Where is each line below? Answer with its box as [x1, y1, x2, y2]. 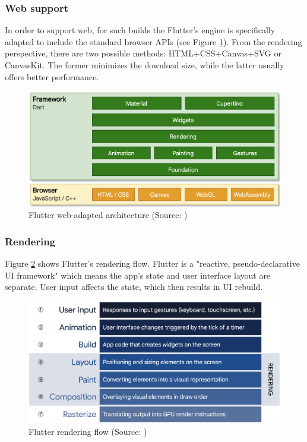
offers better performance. [5, 70, 99, 83]
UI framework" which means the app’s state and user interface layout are [5, 269, 271, 281]
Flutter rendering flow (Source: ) [29, 425, 147, 437]
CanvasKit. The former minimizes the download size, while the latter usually [5, 59, 284, 71]
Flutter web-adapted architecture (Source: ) [29, 209, 188, 221]
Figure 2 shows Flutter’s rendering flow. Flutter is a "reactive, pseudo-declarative [5, 257, 300, 269]
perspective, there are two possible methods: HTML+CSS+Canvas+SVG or [5, 47, 281, 59]
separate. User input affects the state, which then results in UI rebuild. [5, 280, 263, 293]
